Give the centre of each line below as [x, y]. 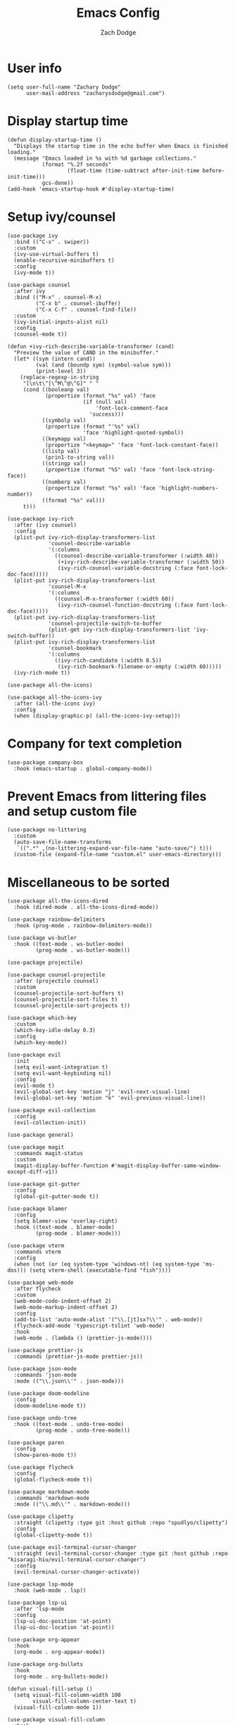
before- [214, 170]
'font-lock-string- [187, 469]
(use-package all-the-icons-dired [58, 901]
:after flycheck [37, 1289]
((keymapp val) [64, 439]
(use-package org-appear [44, 1640]
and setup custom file [72, 811]
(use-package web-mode [40, 1283]
